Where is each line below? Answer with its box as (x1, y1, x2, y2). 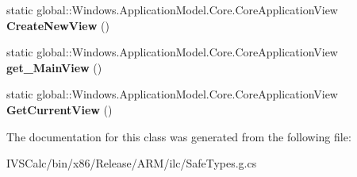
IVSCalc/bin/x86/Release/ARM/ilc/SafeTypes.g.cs (6, 155, 257, 171)
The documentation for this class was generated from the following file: (6, 128, 351, 144)
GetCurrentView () (6, 101, 113, 117)
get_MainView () (6, 59, 102, 75)
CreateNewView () (6, 17, 109, 33)
